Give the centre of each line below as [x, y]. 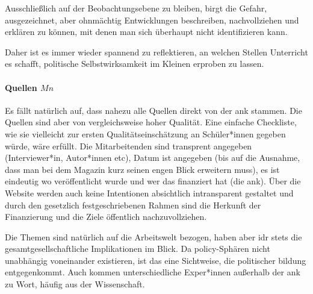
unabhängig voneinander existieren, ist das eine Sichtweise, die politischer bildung [156, 260]
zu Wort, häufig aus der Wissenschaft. [75, 284]
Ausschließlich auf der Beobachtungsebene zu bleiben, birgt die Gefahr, [136, 8]
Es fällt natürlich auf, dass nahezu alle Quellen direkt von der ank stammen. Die [153, 110]
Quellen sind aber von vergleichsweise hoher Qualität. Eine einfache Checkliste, [151, 122]
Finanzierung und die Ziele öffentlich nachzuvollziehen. [106, 217]
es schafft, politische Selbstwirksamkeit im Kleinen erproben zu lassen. [135, 64]
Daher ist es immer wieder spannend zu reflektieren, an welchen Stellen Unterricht [156, 52]
